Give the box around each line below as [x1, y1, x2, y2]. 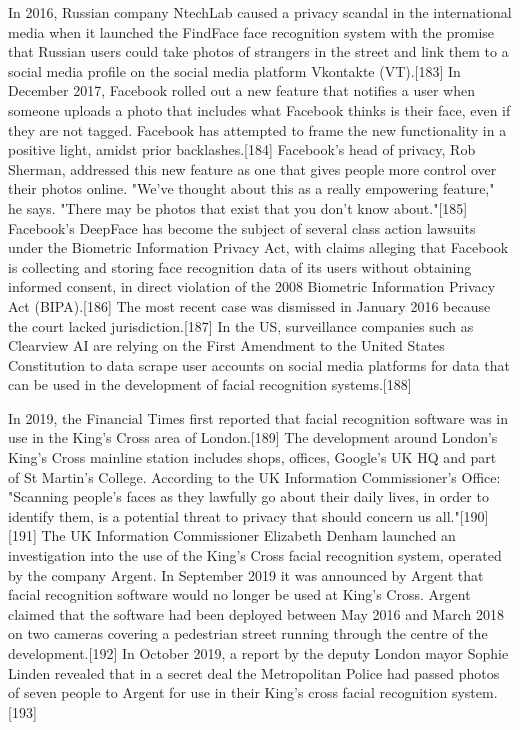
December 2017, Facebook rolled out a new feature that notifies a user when [8, 80, 475, 101]
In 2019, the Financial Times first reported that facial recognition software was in [8, 407, 509, 428]
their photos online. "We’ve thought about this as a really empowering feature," [8, 178, 495, 199]
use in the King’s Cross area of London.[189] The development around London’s [8, 427, 498, 448]
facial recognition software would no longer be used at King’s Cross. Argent [8, 584, 471, 605]
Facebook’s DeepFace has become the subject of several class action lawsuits [8, 217, 476, 238]
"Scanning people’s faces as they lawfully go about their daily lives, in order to [8, 486, 489, 507]
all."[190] [435, 505, 489, 526]
